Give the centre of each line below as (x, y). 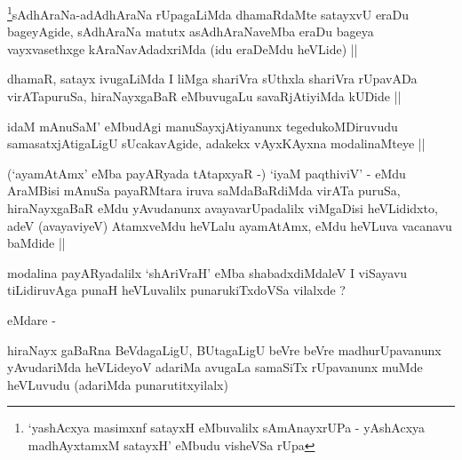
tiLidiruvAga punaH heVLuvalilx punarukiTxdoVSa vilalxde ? (176, 290)
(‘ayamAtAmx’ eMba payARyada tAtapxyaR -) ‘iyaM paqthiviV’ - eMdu (207, 173)
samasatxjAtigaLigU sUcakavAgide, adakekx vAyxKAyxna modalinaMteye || (216, 143)
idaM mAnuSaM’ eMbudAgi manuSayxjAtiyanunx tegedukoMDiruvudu (203, 126)
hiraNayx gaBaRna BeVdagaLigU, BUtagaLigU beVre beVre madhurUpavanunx (224, 349)
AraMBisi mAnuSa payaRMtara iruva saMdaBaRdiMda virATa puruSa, (204, 190)
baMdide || (36, 243)
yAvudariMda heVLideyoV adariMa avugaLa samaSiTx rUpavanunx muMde (215, 367)
